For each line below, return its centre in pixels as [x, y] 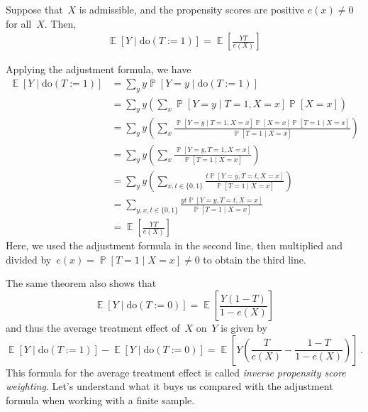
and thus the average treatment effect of [93, 328]
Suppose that [34, 9]
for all [19, 23]
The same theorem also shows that [81, 283]
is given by [244, 328]
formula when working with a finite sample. [100, 400]
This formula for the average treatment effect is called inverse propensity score [176, 372]
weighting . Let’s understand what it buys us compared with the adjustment [169, 386]
